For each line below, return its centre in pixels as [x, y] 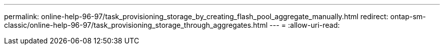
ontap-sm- [408, 16]
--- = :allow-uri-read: [305, 25]
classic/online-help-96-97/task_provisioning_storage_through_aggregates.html [136, 25]
